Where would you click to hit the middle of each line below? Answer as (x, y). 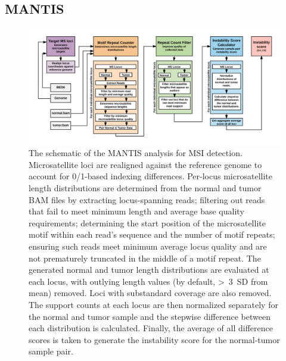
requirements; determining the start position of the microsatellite (147, 222)
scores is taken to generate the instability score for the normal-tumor (154, 339)
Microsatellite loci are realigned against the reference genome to (145, 164)
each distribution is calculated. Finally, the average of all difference (151, 328)
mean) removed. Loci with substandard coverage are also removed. (150, 293)
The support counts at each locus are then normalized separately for (153, 304)
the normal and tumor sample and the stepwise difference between (150, 316)
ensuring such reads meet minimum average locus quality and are (148, 246)
